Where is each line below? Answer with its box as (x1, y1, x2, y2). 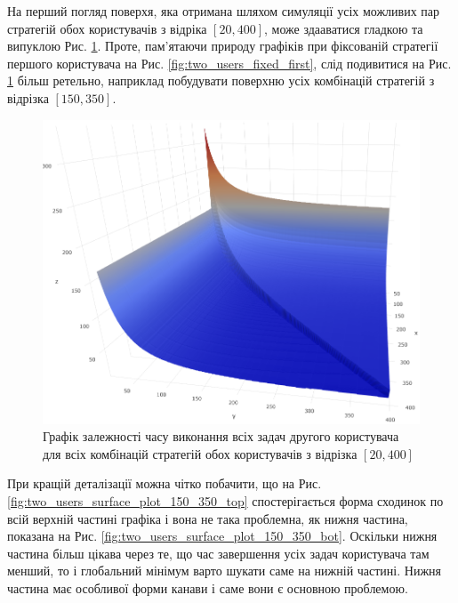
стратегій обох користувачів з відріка (7, 19, 207, 37)
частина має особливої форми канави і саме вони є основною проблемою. (7, 578, 408, 597)
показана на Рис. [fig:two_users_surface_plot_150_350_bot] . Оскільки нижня (7, 527, 438, 545)
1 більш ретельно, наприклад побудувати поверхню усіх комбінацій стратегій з (7, 71, 435, 90)
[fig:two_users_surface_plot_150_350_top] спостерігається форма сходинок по (7, 491, 444, 510)
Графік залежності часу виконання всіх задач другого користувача (43, 427, 399, 446)
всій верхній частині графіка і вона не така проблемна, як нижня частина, (7, 509, 408, 527)
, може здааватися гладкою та (263, 19, 423, 37)
